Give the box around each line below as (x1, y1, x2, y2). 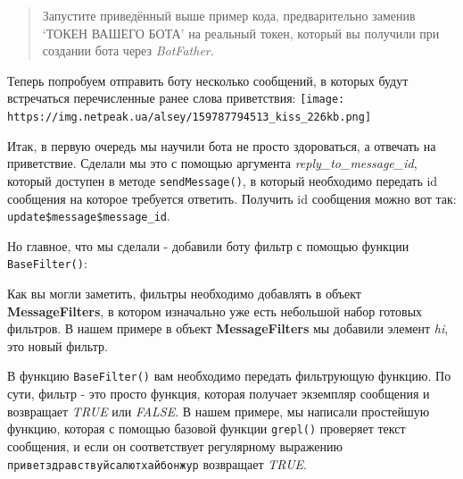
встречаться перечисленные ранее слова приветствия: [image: (7, 88, 345, 107)
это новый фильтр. (7, 336, 108, 355)
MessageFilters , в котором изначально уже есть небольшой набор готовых (7, 301, 423, 320)
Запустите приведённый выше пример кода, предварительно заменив (42, 6, 416, 24)
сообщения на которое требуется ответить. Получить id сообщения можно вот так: (7, 189, 457, 207)
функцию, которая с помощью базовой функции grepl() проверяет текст (7, 419, 406, 438)
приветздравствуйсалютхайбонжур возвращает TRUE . (7, 454, 307, 473)
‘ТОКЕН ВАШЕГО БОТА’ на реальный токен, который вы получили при (42, 23, 440, 42)
